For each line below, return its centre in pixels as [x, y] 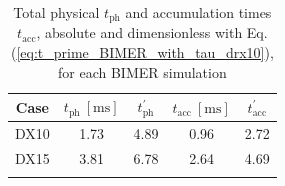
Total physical [56, 12]
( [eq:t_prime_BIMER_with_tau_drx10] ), [142, 52]
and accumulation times [198, 12]
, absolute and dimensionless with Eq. [152, 32]
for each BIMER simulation [142, 71]
